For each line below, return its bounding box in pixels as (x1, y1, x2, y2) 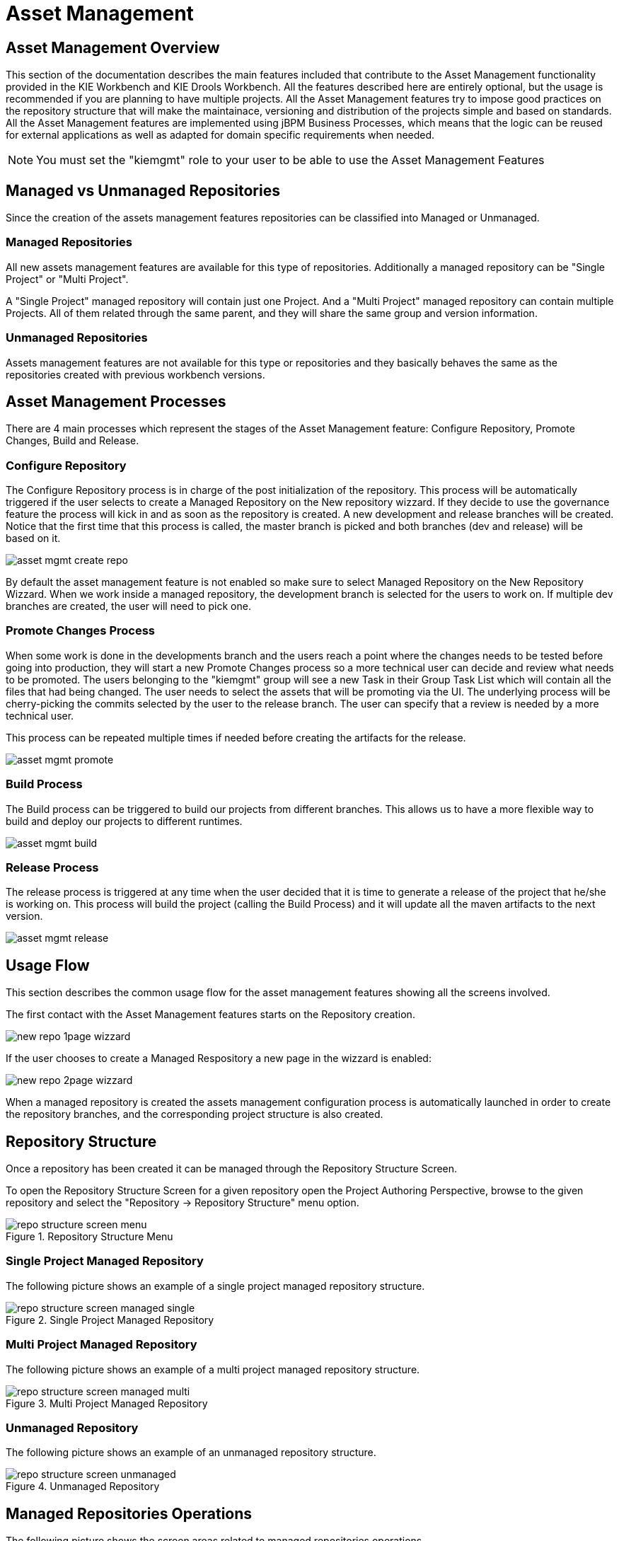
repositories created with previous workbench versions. (6, 368, 265, 381)
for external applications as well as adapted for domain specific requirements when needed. (6, 129, 435, 142)
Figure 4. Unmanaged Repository (6, 1480, 160, 1493)
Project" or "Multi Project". (6, 272, 129, 285)
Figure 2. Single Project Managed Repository (6, 1313, 214, 1326)
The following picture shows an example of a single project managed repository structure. (6, 1279, 425, 1292)
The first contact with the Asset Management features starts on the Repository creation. (6, 1008, 415, 1021)
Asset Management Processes (6, 392, 226, 410)
